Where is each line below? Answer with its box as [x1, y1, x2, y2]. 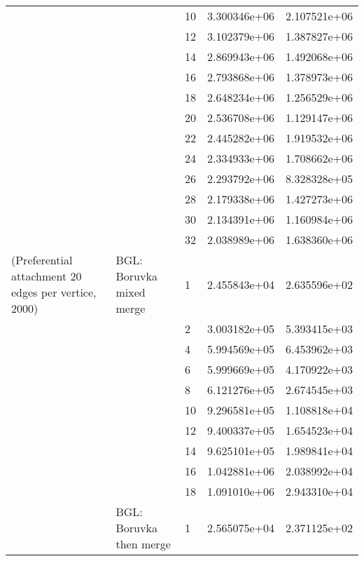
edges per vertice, [11, 284, 97, 300]
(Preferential [11, 252, 73, 268]
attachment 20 [11, 268, 82, 284]
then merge [115, 536, 171, 552]
